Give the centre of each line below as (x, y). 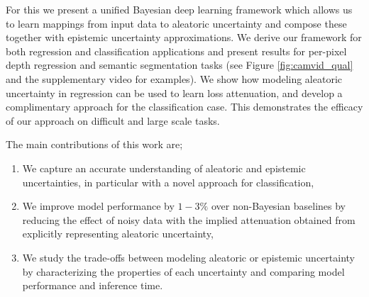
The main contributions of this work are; (94, 144)
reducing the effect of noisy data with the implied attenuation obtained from (189, 219)
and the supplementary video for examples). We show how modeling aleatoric (174, 78)
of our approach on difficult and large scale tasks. (113, 120)
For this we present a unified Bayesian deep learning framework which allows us (179, 9)
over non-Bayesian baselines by (278, 206)
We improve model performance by (98, 206)
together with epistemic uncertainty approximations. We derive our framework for (184, 37)
